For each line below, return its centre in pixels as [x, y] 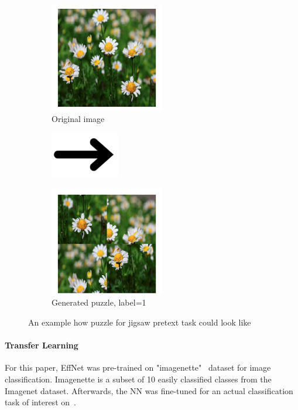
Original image [78, 118]
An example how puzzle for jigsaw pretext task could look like [140, 322]
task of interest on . [40, 402]
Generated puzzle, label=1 [99, 302]
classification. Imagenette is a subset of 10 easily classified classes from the [138, 379]
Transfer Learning [42, 345]
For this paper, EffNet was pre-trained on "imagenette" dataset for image [138, 367]
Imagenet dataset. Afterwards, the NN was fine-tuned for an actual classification [149, 390]
